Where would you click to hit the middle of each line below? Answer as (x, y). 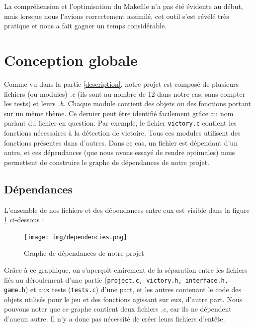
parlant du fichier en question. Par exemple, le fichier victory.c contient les (120, 123)
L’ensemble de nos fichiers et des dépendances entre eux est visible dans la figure (127, 210)
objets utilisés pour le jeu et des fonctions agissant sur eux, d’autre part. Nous (123, 299)
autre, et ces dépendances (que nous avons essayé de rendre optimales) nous (120, 152)
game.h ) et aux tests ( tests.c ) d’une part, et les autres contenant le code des (123, 289)
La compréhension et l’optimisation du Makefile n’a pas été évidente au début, (124, 6)
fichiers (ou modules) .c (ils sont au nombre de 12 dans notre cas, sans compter (125, 93)
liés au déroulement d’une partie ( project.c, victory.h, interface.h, (116, 279)
